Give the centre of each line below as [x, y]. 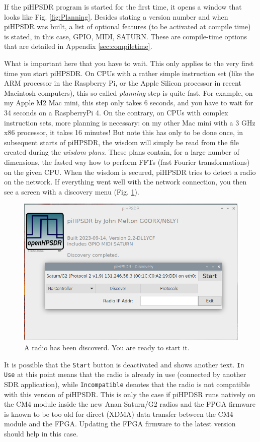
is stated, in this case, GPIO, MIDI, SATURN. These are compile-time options [125, 36]
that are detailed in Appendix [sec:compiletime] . [78, 46]
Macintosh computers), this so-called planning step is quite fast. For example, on [128, 92]
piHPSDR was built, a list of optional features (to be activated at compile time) [127, 26]
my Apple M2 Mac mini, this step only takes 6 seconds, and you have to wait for [129, 103]
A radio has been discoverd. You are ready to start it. [107, 347]
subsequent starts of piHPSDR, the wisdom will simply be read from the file [122, 142]
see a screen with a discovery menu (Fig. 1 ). [72, 191]
